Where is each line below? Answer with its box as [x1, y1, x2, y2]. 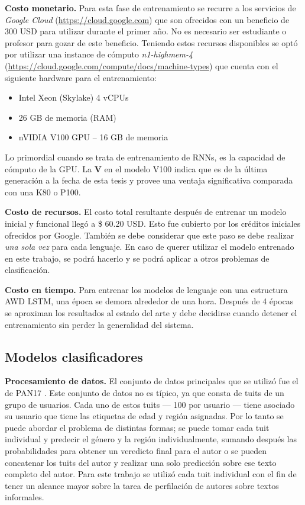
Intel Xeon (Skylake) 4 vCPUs [18, 91, 129, 104]
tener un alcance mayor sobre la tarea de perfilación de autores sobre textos [5, 479, 279, 491]
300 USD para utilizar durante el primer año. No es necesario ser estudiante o [5, 25, 287, 37]
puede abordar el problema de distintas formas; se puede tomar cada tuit [5, 421, 270, 433]
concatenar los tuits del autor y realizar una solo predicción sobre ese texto [5, 456, 277, 468]
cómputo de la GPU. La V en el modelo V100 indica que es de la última [5, 162, 268, 175]
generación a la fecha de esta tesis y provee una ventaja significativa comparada [5, 174, 293, 186]
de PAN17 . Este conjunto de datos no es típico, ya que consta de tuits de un [5, 387, 284, 399]
